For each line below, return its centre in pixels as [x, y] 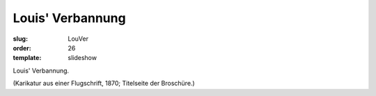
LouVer [78, 39]
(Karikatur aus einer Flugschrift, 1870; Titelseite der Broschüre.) [104, 84]
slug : [20, 39]
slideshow [83, 58]
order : [22, 48]
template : [27, 58]
